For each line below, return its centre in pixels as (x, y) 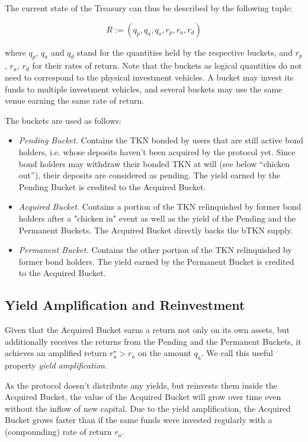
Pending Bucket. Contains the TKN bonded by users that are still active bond (161, 140)
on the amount (165, 353)
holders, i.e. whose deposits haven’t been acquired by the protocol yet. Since (157, 151)
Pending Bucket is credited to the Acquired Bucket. (112, 186)
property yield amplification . (56, 365)
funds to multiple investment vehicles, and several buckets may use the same (144, 89)
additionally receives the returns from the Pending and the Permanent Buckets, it (153, 341)
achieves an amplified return (56, 353)
